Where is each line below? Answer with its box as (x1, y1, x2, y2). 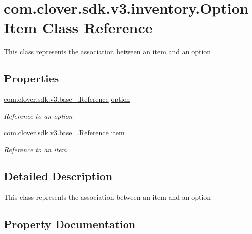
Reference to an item (4, 144, 67, 154)
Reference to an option (4, 110, 73, 121)
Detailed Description (4, 168, 113, 183)
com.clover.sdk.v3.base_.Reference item (4, 127, 125, 138)
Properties (4, 71, 59, 86)
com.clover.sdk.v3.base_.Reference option (4, 94, 130, 104)
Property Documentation (4, 216, 136, 231)
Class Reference (42, 17, 153, 38)
